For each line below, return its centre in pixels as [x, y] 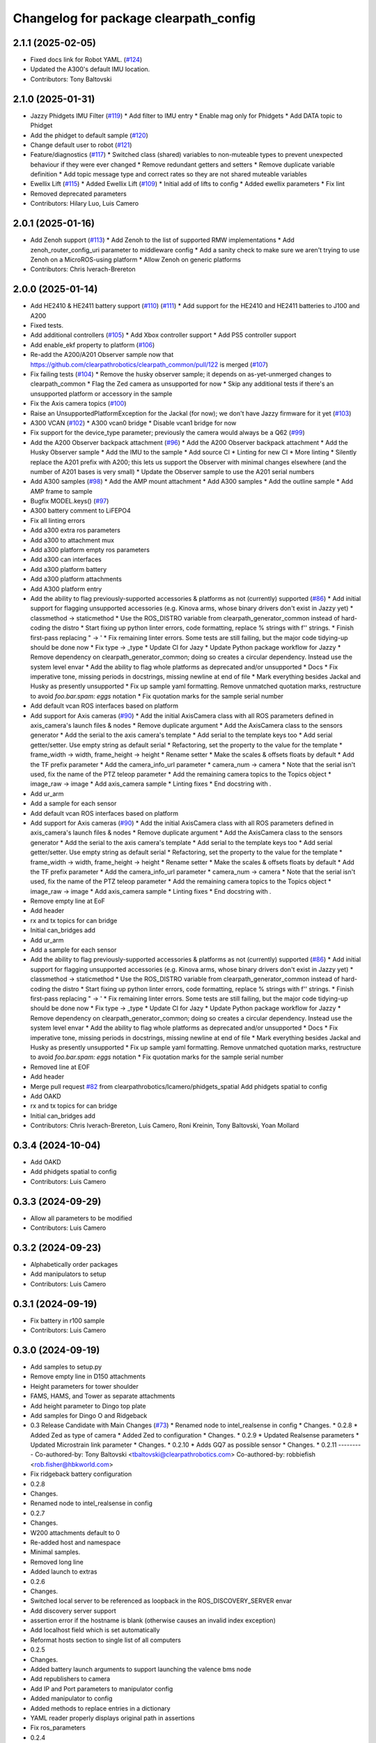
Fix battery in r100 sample [68, 1320]
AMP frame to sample [62, 491]
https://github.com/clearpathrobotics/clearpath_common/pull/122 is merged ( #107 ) [149, 364]
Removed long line [57, 1562]
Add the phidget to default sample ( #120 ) [89, 135]
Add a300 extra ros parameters [76, 531]
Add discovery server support [73, 1611]
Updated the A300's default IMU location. [90, 69]
